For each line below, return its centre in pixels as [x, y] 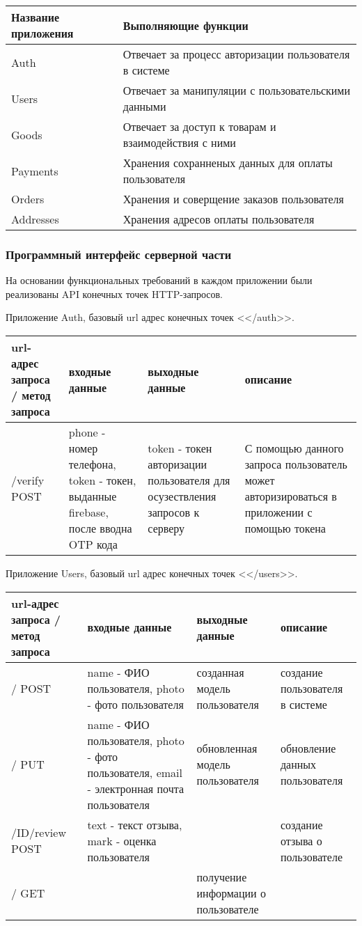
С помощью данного [294, 448]
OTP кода [93, 544]
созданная [220, 672]
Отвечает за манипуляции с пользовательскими [237, 90]
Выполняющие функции [186, 25]
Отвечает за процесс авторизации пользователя [236, 54]
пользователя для [189, 480]
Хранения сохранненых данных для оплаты [228, 163]
